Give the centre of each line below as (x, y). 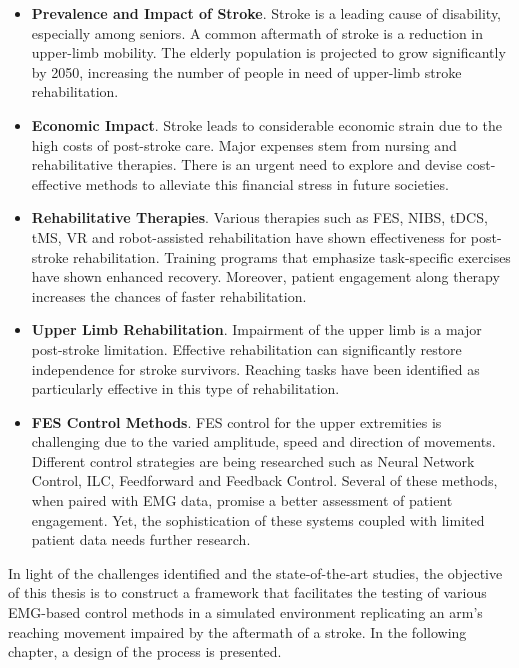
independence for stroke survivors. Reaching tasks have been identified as (255, 368)
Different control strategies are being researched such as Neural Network (253, 460)
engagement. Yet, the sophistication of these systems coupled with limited (258, 519)
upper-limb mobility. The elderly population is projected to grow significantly (268, 52)
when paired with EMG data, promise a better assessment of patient (242, 500)
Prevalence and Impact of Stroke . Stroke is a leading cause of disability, (266, 13)
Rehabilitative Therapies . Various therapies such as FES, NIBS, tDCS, (259, 217)
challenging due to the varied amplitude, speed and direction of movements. (263, 441)
